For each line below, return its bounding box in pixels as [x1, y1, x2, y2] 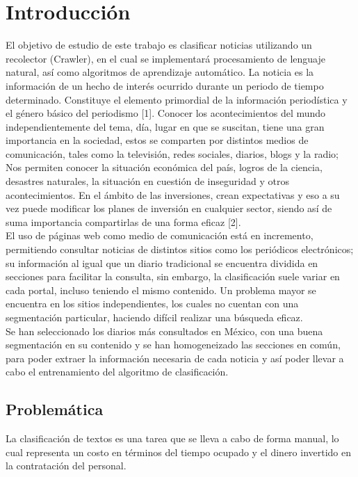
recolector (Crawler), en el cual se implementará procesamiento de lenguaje [6, 51, 325, 65]
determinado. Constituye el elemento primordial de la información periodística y [6, 92, 348, 106]
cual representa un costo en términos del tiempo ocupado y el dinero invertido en [6, 444, 352, 459]
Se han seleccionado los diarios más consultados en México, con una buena [6, 323, 323, 338]
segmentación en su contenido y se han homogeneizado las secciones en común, [6, 337, 341, 352]
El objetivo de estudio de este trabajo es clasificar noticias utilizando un [6, 38, 312, 52]
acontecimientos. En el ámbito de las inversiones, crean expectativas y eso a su [6, 187, 340, 202]
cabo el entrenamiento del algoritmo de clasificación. [6, 364, 229, 379]
